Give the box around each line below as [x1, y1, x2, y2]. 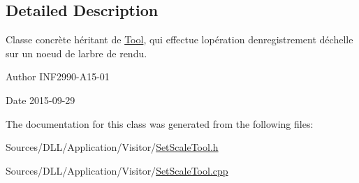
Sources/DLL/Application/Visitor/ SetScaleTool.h [6, 140, 219, 154]
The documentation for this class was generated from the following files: [6, 116, 314, 131]
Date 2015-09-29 [6, 92, 75, 107]
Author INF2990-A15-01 [6, 69, 110, 84]
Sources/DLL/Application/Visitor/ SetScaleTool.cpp [6, 163, 228, 177]
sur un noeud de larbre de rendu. [6, 45, 147, 60]
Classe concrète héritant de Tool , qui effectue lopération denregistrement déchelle [6, 32, 353, 47]
